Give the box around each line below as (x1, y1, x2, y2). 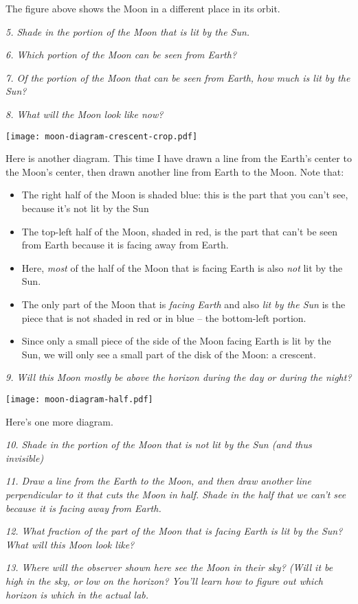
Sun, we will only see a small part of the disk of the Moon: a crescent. (21, 347, 316, 361)
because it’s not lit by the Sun (21, 201, 149, 215)
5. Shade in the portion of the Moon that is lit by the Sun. (5, 24, 250, 38)
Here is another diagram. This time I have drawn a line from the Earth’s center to (5, 151, 352, 165)
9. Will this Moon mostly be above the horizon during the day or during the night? (5, 370, 352, 384)
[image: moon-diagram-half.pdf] (5, 394, 153, 404)
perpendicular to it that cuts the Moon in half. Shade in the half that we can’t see (5, 487, 346, 501)
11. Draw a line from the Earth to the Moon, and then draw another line (5, 474, 311, 488)
